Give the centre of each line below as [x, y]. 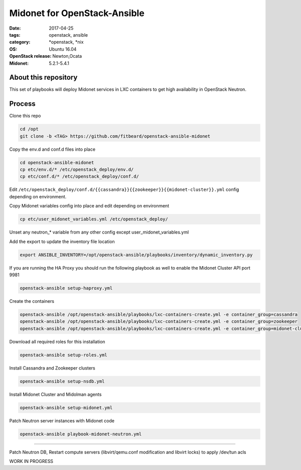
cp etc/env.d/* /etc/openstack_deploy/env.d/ [77, 170]
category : [20, 42]
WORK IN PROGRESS [31, 461]
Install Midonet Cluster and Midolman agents [55, 394]
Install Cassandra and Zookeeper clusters [52, 368]
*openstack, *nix [66, 42]
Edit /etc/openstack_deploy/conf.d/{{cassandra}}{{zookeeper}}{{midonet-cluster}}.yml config [124, 190]
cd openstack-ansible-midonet [57, 162]
